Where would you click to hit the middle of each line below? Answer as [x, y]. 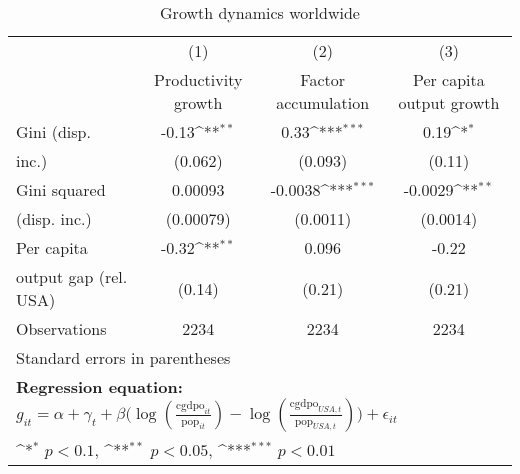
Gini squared [61, 189]
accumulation [323, 102]
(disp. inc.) [54, 218]
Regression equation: [99, 386]
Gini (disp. [53, 131]
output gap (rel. [72, 276]
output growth [449, 102]
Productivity [198, 79]
